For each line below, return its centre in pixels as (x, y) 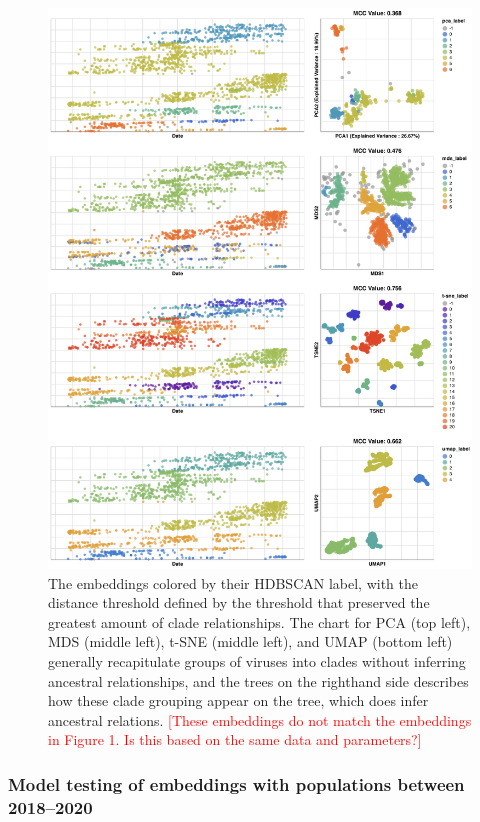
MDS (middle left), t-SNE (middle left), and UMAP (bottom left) (250, 641)
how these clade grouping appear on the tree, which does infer (238, 700)
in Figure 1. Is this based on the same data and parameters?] (235, 739)
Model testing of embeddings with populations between (236, 783)
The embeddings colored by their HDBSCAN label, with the (233, 582)
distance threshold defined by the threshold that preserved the (239, 602)
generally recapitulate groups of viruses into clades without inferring (257, 660)
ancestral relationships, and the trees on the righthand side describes (258, 680)
